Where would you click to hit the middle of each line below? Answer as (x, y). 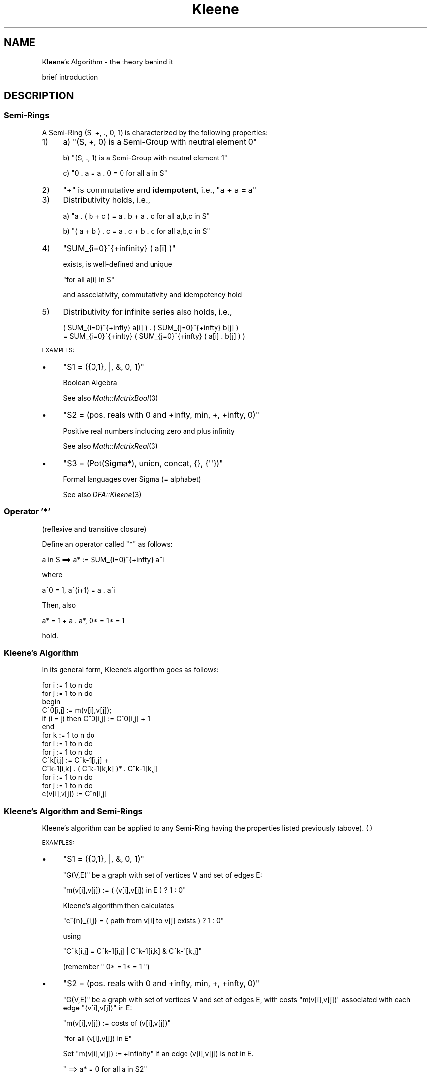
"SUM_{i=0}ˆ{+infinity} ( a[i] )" (119, 248)
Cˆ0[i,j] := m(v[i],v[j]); (77, 710)
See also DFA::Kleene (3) (102, 494)
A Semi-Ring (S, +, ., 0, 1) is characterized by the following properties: (155, 132)
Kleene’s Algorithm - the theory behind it (108, 62)
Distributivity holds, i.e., (107, 200)
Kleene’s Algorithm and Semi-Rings (73, 811)
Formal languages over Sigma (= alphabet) (132, 479)
